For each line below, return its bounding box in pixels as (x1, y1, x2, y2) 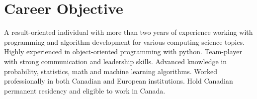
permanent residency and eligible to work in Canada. (4, 85, 166, 96)
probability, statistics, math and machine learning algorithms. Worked (4, 66, 218, 76)
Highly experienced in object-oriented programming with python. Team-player (4, 46, 242, 57)
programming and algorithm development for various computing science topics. (4, 36, 245, 47)
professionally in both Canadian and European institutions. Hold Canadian (4, 76, 233, 86)
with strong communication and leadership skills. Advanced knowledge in (4, 56, 227, 66)
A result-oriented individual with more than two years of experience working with (4, 27, 253, 37)
